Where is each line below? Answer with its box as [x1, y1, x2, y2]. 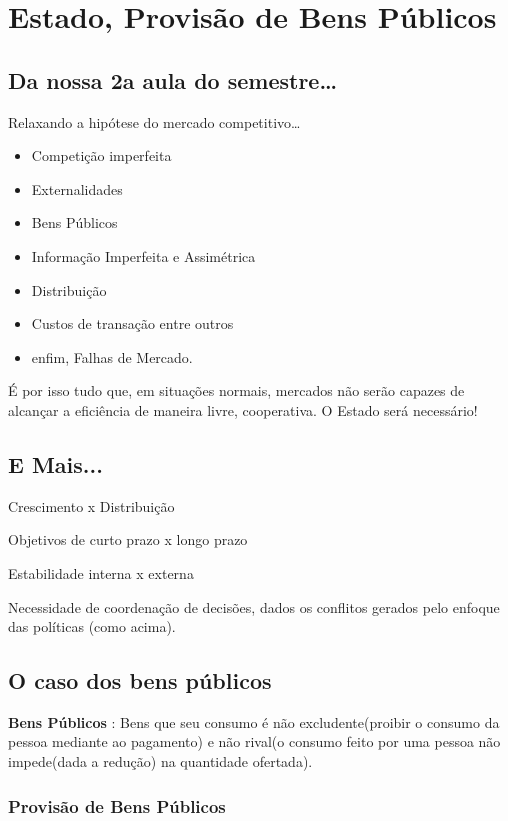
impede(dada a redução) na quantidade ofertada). [8, 751, 313, 772]
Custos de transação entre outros [31, 313, 234, 334]
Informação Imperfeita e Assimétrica [31, 245, 256, 266]
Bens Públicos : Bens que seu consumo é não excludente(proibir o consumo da [8, 711, 500, 732]
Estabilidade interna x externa [8, 562, 194, 583]
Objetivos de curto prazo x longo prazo [8, 529, 248, 550]
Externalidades [31, 178, 123, 199]
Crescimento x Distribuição [8, 495, 175, 516]
